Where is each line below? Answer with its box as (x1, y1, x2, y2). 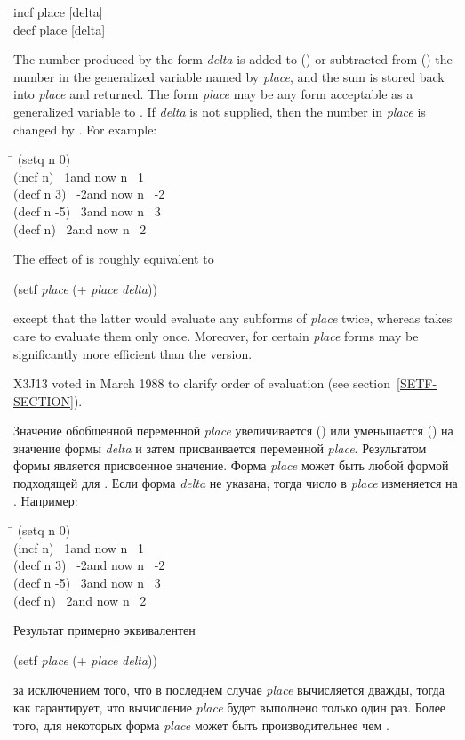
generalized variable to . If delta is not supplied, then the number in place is (13, 102, 426, 120)
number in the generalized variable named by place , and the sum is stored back (13, 67, 445, 85)
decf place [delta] (13, 20, 106, 38)
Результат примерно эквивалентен (13, 621, 196, 639)
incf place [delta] (13, 3, 103, 20)
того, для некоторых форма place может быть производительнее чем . (13, 715, 389, 734)
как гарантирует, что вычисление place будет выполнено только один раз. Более (13, 698, 446, 716)
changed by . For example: (13, 119, 157, 138)
